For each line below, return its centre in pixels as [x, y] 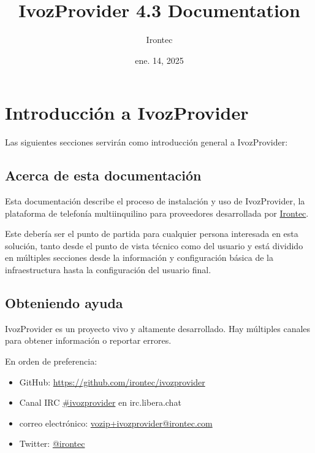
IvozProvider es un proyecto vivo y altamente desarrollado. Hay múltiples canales [158, 328]
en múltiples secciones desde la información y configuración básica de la [139, 257]
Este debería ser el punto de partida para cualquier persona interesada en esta [152, 234]
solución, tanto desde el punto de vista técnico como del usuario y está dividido [154, 245]
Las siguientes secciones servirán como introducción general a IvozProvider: [146, 142]
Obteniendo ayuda [64, 303]
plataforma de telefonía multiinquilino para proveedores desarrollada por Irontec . [157, 213]
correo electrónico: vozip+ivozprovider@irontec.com [116, 423]
